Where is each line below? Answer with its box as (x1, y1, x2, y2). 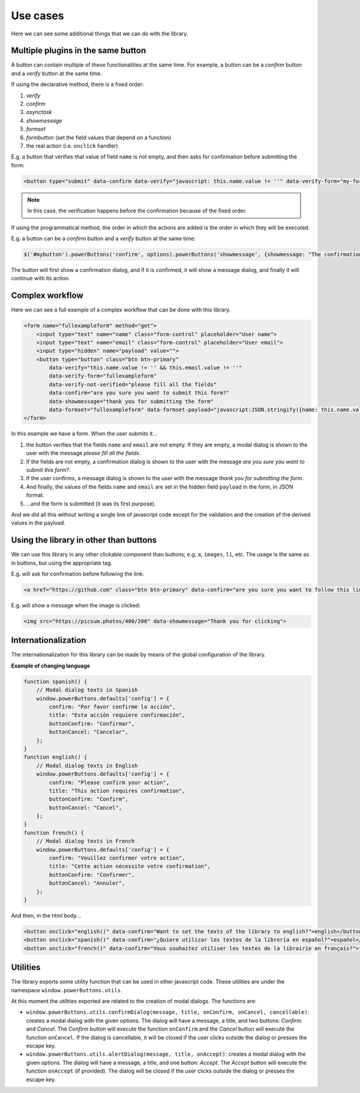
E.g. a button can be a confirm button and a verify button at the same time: (11, 235, 196, 242)
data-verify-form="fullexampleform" (49, 373, 157, 379)
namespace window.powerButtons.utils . (11, 986, 122, 993)
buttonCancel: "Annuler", (49, 880, 125, 887)
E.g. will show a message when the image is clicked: (11, 601, 141, 609)
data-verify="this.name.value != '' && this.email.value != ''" (49, 364, 242, 372)
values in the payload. (11, 519, 66, 526)
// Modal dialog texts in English (36, 762, 138, 769)
